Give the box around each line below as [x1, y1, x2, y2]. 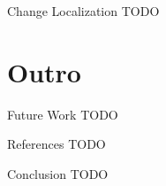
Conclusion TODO [7, 164, 109, 182]
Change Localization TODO [7, 2, 160, 19]
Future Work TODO [7, 105, 118, 123]
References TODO [7, 135, 106, 153]
